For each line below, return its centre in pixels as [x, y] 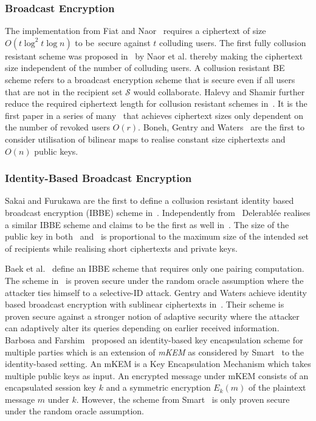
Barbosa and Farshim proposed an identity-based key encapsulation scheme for [154, 339]
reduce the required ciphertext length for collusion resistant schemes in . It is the [156, 103]
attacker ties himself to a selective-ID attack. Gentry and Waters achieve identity [156, 292]
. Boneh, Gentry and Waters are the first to [222, 127]
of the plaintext [277, 387]
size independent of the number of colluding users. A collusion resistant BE [145, 68]
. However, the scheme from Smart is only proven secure [183, 399]
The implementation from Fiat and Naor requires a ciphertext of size [136, 31]
